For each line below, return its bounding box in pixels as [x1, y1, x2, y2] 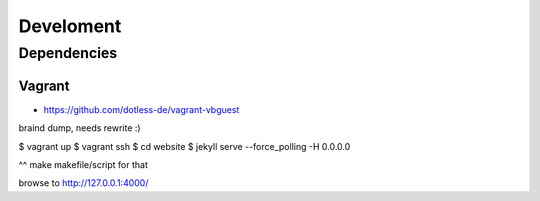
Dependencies [18, 44, 118, 62]
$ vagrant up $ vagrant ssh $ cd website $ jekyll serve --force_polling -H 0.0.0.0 [18, 140, 351, 152]
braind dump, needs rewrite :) [18, 122, 141, 134]
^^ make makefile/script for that [18, 158, 149, 170]
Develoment [18, 15, 122, 37]
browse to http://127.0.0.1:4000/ [18, 177, 149, 189]
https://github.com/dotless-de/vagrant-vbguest [43, 103, 240, 115]
